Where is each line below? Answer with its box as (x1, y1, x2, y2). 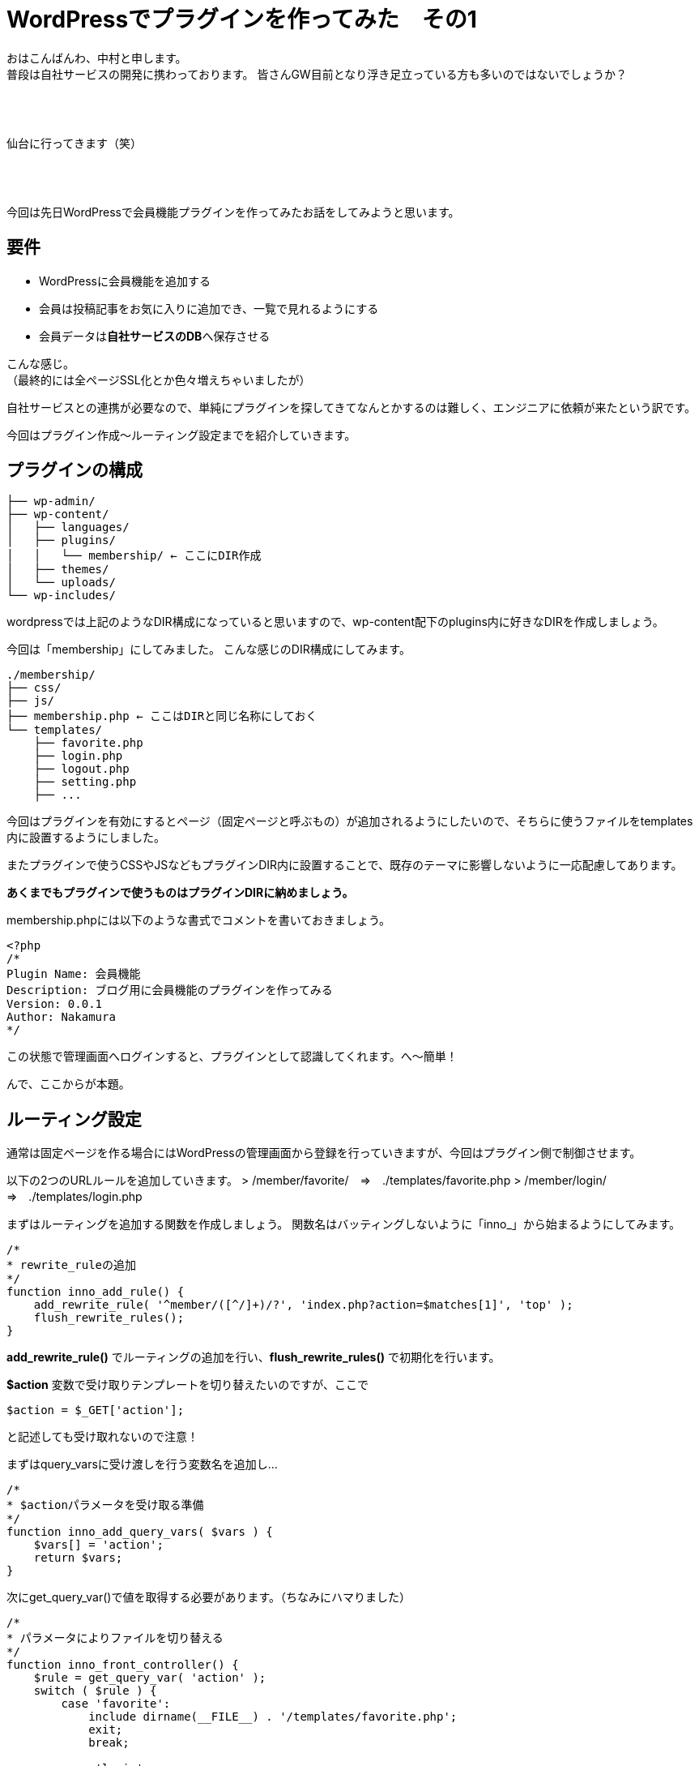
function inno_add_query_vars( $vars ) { (6, 1525, 273, 1539)
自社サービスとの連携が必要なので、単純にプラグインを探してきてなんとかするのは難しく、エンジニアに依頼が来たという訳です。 (6, 400, 697, 414)
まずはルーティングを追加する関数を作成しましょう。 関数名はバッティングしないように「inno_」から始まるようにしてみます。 (6, 1217, 681, 1232)
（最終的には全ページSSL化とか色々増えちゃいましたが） (6, 372, 311, 387)
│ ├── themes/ (6, 563, 109, 577)
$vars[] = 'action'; (33, 1538, 164, 1552)
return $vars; (33, 1551, 123, 1565)
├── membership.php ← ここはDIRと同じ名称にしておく (6, 709, 318, 723)
